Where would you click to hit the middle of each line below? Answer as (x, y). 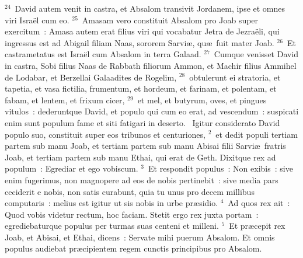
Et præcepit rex (257, 226)
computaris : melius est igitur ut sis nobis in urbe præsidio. (112, 203)
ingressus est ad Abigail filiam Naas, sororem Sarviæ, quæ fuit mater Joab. (140, 42)
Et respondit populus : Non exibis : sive (220, 168)
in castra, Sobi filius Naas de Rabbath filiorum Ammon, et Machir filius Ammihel (151, 65)
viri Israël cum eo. (37, 20)
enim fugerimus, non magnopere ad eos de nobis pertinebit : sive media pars (142, 179)
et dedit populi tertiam (257, 134)
